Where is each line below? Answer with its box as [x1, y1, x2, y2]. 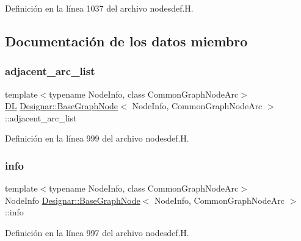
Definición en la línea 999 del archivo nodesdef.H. [5, 132, 189, 145]
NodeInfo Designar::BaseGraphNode [5, 193, 140, 206]
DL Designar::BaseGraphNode [5, 99, 118, 112]
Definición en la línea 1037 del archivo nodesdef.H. [5, 2, 194, 14]
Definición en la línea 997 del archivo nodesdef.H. [5, 226, 189, 239]
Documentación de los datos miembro [5, 31, 248, 50]
